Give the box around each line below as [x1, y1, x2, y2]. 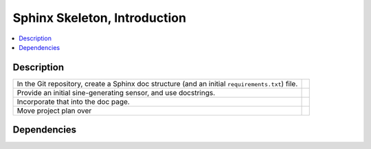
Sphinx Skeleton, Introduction [12, 10, 187, 25]
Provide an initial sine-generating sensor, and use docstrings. [16, 87, 216, 97]
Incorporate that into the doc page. [16, 96, 130, 106]
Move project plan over [16, 106, 92, 116]
